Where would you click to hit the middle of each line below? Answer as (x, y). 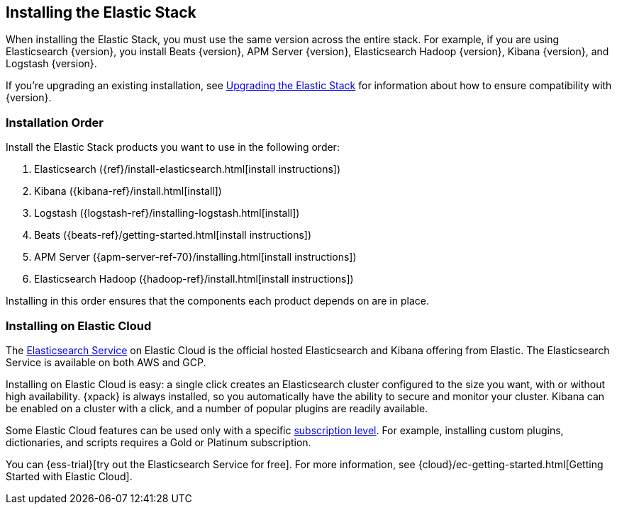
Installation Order (55, 122)
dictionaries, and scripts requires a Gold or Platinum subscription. (159, 442)
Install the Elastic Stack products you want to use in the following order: (173, 147)
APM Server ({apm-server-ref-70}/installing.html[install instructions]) (195, 257)
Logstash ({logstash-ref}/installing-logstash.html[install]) (167, 213)
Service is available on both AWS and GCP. (106, 362)
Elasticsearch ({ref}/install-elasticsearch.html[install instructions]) (188, 169)
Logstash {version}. (51, 64)
